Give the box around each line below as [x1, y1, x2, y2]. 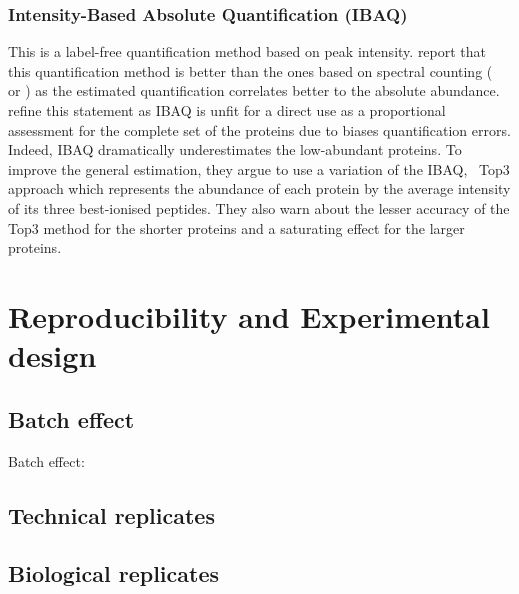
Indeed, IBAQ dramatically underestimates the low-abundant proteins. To [8, 139, 462, 160]
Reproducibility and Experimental [8, 295, 490, 336]
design [8, 335, 97, 376]
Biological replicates [8, 558, 220, 589]
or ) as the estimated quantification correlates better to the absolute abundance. [8, 80, 500, 101]
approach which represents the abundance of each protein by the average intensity [8, 178, 511, 199]
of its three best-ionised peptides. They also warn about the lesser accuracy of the [8, 197, 510, 218]
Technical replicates [8, 499, 215, 530]
